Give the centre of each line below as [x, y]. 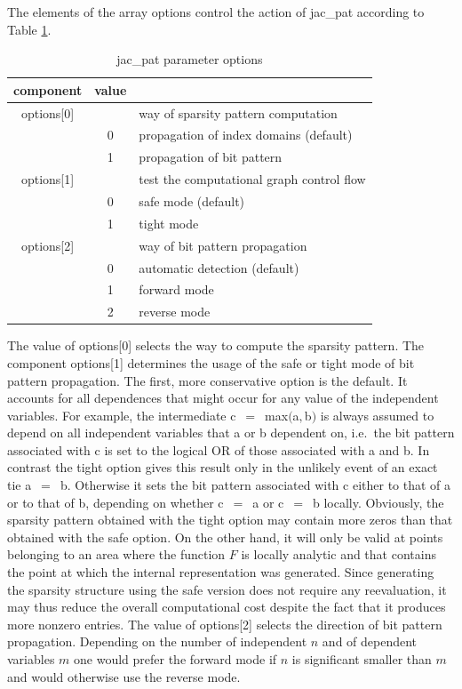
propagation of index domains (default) [246, 135]
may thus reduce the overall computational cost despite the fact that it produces [227, 607]
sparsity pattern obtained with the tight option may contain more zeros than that [230, 520]
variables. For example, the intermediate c [122, 415]
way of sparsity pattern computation [238, 112]
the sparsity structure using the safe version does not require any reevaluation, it [227, 589]
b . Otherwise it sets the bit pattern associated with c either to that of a [255, 485]
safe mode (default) [192, 201]
